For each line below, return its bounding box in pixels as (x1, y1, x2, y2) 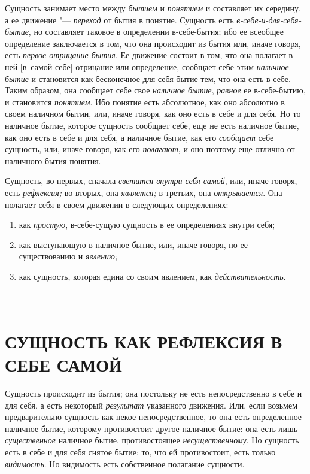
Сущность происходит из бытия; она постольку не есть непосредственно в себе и (5, 387, 302, 399)
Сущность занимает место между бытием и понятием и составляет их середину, (5, 2, 301, 14)
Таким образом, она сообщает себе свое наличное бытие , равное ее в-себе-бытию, (5, 84, 306, 96)
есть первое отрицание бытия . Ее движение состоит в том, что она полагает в (5, 49, 293, 61)
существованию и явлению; (19, 250, 118, 262)
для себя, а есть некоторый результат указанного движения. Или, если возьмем (5, 398, 298, 411)
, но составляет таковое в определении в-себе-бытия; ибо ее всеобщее (28, 25, 284, 38)
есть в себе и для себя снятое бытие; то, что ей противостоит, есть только (5, 445, 276, 458)
